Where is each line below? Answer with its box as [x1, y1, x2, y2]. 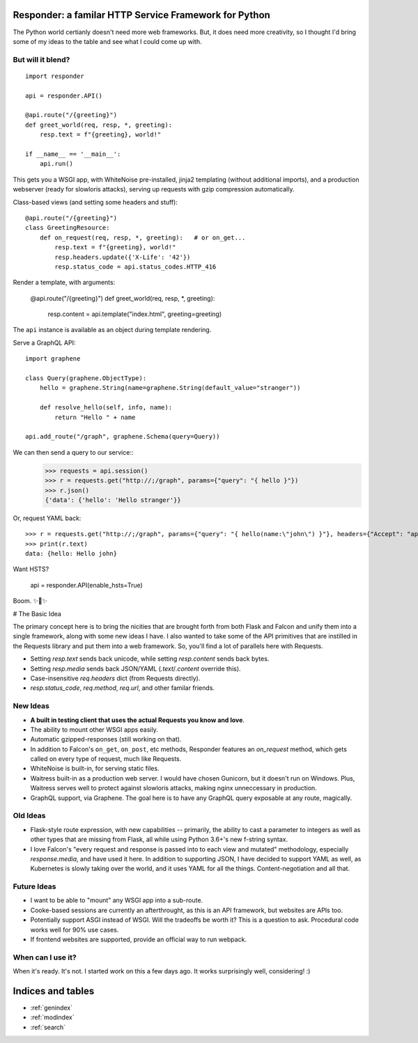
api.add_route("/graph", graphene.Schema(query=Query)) [25, 432, 220, 441]
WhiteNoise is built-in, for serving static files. [30, 764, 160, 773]
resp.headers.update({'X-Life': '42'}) [54, 253, 191, 261]
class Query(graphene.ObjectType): [25, 375, 147, 382]
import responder [25, 72, 84, 80]
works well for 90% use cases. [30, 925, 119, 934]
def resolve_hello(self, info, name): [39, 404, 173, 411]
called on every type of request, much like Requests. [30, 755, 182, 763]
